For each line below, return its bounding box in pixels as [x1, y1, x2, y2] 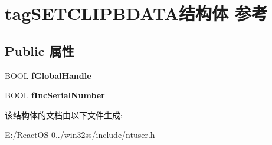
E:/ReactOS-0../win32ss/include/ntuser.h [5, 128, 155, 141]
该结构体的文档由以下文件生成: [5, 108, 123, 121]
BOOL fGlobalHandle [5, 69, 91, 81]
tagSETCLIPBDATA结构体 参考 [5, 1, 268, 25]
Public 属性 [5, 41, 74, 60]
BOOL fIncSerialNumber [5, 89, 105, 101]
